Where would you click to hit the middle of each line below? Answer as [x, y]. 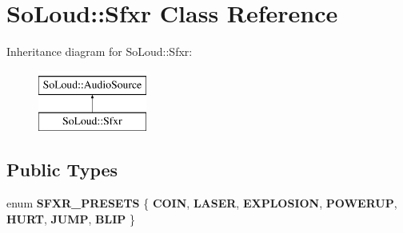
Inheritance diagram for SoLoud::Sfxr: [100, 51]
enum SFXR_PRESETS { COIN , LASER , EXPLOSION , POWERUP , [202, 203]
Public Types [62, 170]
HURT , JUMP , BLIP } [71, 218]
